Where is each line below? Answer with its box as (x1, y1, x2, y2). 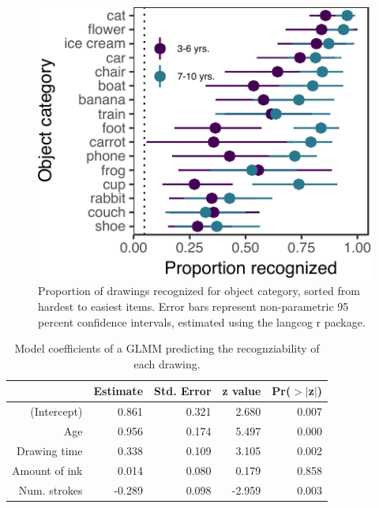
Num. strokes (18, 481, 83, 498)
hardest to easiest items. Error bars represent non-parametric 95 (38, 298, 349, 314)
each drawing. (133, 355, 201, 372)
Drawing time (17, 442, 83, 458)
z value (222, 383, 261, 399)
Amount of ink (12, 461, 83, 478)
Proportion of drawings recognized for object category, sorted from (38, 282, 360, 299)
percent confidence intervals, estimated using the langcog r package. (38, 313, 366, 330)
